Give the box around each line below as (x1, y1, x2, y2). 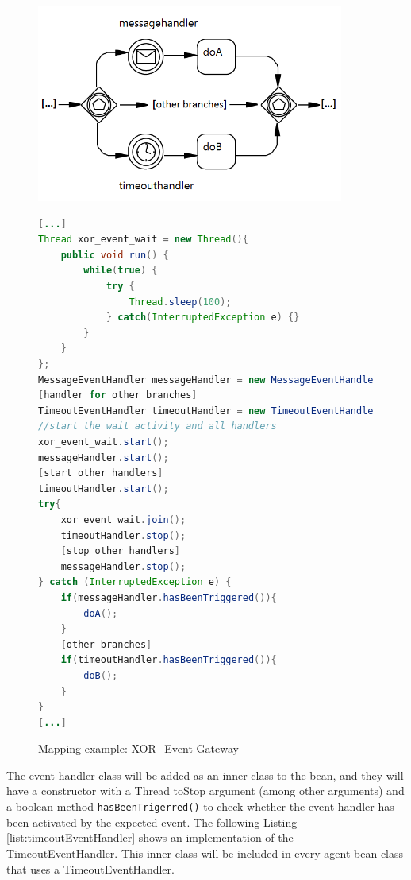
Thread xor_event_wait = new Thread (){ (38, 234, 248, 246)
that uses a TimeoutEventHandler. (6, 860, 175, 877)
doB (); (83, 669, 118, 681)
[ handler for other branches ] (38, 390, 198, 401)
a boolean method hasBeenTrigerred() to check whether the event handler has (6, 798, 394, 815)
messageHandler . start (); (38, 452, 169, 463)
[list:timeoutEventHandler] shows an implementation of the (6, 829, 294, 846)
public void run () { (60, 249, 169, 261)
